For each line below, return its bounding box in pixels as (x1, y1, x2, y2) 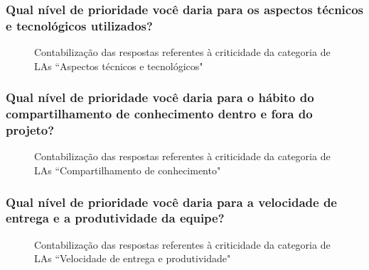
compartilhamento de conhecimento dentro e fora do (6, 105, 313, 123)
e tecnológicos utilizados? (6, 16, 153, 34)
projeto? (6, 121, 55, 139)
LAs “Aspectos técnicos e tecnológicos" (34, 58, 203, 73)
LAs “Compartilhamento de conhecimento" (34, 162, 221, 177)
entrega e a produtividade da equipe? (6, 209, 225, 227)
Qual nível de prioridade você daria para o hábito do (6, 89, 314, 106)
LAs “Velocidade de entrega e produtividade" (34, 251, 231, 266)
